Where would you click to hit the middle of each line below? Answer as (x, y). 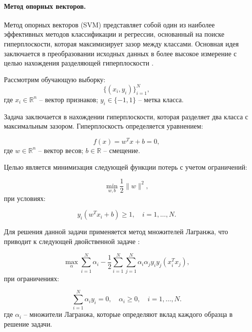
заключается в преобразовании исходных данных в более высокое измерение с (120, 53)
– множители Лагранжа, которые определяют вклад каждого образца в (128, 314)
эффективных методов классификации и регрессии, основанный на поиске (114, 34)
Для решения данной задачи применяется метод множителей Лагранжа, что (116, 232)
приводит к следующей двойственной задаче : (72, 241)
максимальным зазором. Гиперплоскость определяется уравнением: (104, 126)
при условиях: (25, 198)
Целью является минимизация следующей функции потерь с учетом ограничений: (126, 166)
